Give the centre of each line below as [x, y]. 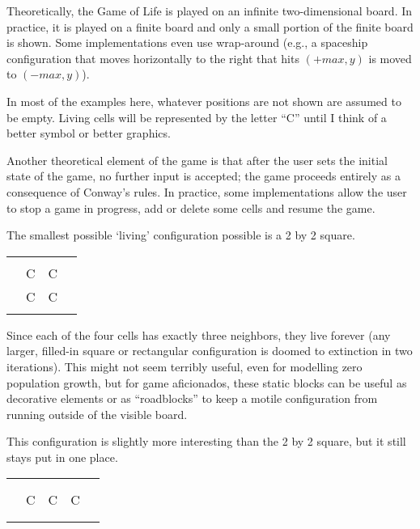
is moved [390, 58]
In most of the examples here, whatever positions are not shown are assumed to [204, 101]
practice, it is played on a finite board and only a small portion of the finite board [210, 26]
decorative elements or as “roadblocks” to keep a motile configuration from [192, 398]
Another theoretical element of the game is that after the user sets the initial [197, 160]
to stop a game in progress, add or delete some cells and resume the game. [191, 207]
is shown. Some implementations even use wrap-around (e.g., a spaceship [187, 42]
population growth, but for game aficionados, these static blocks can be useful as [207, 382]
